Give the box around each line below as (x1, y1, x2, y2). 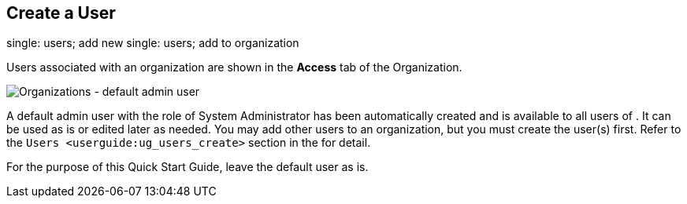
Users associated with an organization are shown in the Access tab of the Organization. (6, 60, 462, 75)
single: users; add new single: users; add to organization (6, 36, 299, 50)
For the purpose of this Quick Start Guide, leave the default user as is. (6, 160, 369, 174)
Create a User (6, 3, 116, 23)
